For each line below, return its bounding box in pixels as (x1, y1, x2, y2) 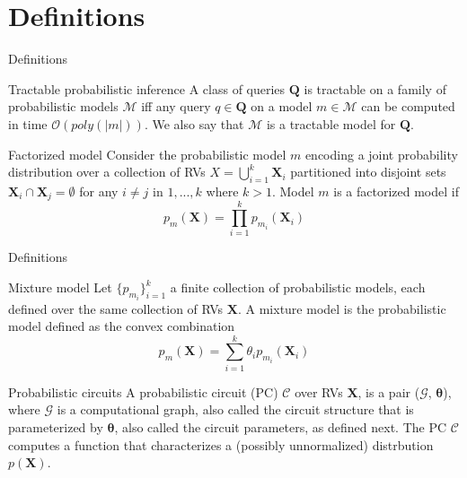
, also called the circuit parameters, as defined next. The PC (114, 418, 447, 436)
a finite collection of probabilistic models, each (170, 278, 426, 297)
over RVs (295, 382, 343, 401)
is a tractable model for (266, 114, 396, 133)
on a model (251, 97, 313, 116)
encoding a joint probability (304, 144, 458, 163)
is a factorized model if (333, 181, 459, 200)
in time (8, 114, 48, 133)
